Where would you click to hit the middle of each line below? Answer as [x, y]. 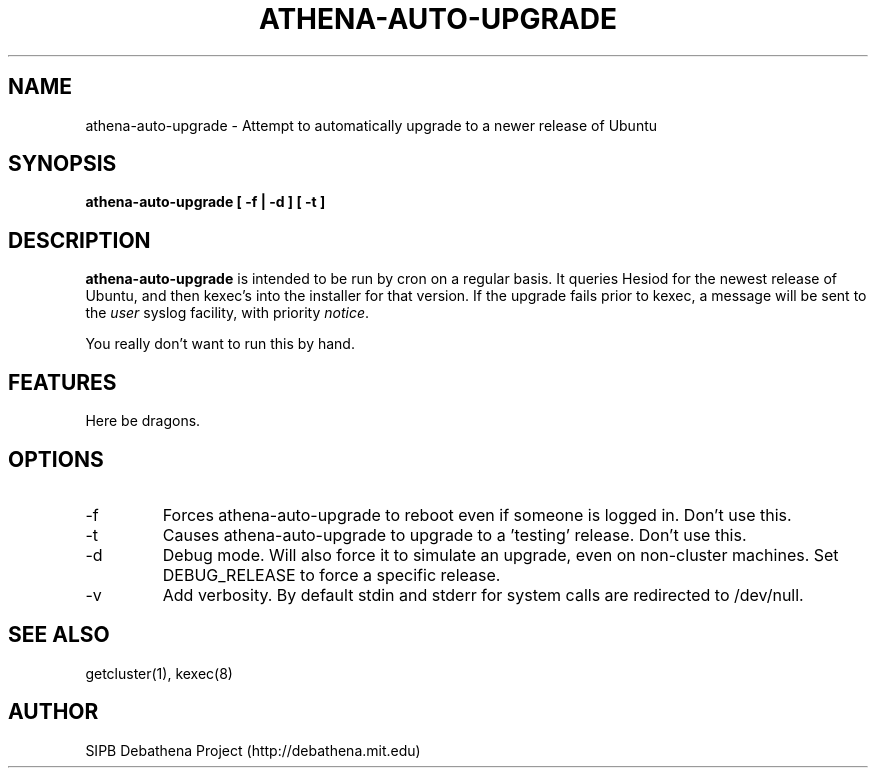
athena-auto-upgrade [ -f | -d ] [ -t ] [205, 202]
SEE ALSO [59, 635]
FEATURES [62, 382]
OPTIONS [56, 459]
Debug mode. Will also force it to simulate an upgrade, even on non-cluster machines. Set [500, 554]
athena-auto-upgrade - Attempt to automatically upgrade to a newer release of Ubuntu [371, 125]
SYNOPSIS [62, 164]
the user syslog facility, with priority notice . [227, 313]
